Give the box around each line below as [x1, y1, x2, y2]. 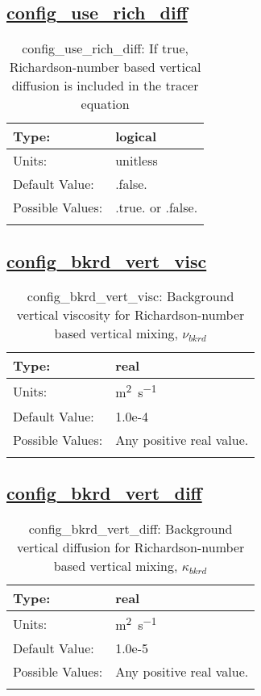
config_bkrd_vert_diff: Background [28, 518, 233, 538]
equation [81, 94, 130, 114]
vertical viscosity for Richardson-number [16, 305, 245, 325]
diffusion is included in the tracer [11, 76, 199, 95]
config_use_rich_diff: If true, [22, 39, 188, 58]
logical [115, 127, 156, 146]
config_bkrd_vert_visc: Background [27, 287, 234, 306]
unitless [115, 151, 158, 170]
